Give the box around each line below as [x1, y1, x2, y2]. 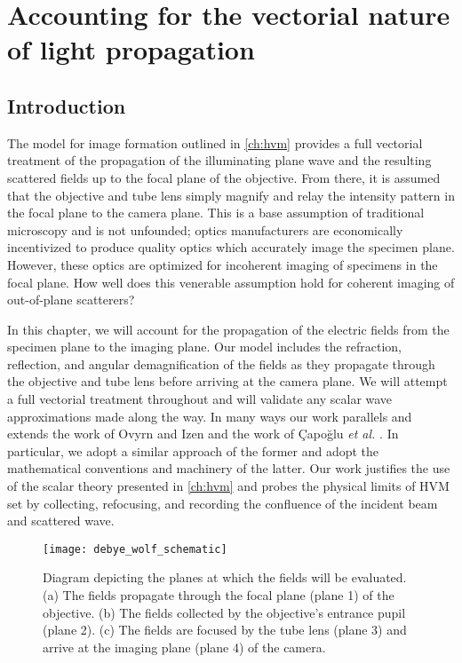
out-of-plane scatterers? [7, 290, 135, 309]
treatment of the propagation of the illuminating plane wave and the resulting [7, 151, 432, 170]
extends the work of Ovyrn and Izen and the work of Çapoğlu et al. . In [7, 424, 399, 443]
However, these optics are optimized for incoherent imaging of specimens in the [7, 255, 438, 273]
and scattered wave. [7, 511, 115, 530]
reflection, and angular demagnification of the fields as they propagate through [7, 354, 435, 373]
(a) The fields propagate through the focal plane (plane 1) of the [43, 586, 394, 604]
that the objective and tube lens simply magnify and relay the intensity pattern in [7, 185, 455, 204]
